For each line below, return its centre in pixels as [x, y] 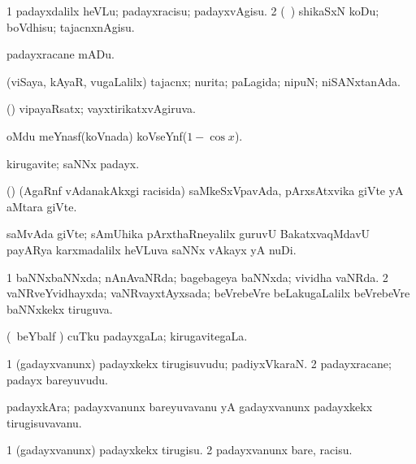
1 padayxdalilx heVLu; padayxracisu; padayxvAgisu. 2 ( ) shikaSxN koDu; [193, 11]
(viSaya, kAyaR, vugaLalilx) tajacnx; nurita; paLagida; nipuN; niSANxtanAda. [204, 81]
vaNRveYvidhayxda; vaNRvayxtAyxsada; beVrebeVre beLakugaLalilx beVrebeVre [208, 293]
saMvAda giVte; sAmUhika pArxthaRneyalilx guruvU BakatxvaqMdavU [188, 234]
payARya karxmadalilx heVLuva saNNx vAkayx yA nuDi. [152, 249]
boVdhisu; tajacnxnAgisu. [71, 26]
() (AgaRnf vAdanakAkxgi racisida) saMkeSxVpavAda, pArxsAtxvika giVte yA [205, 191]
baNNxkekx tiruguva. [60, 308]
